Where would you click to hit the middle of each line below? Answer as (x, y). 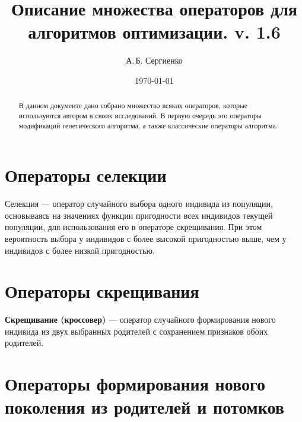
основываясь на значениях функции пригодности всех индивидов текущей (139, 215)
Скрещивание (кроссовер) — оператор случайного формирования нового (140, 319)
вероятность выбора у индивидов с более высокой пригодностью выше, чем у (146, 238)
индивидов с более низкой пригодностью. (80, 250)
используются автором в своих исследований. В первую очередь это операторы (140, 115)
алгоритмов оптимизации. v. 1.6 (154, 32)
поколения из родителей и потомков (144, 407)
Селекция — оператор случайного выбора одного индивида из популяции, (139, 204)
